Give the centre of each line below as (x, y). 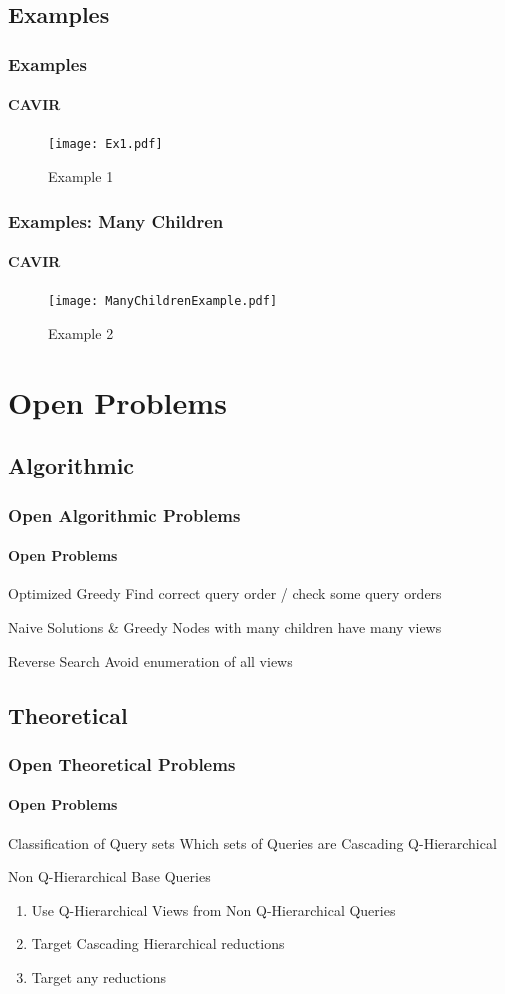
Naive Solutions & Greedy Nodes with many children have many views (225, 626)
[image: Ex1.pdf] (105, 144)
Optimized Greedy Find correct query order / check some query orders (225, 593)
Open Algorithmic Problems (124, 514)
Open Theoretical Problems (122, 763)
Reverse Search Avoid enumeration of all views (150, 660)
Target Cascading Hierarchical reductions (158, 943)
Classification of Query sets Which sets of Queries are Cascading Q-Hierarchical (252, 842)
